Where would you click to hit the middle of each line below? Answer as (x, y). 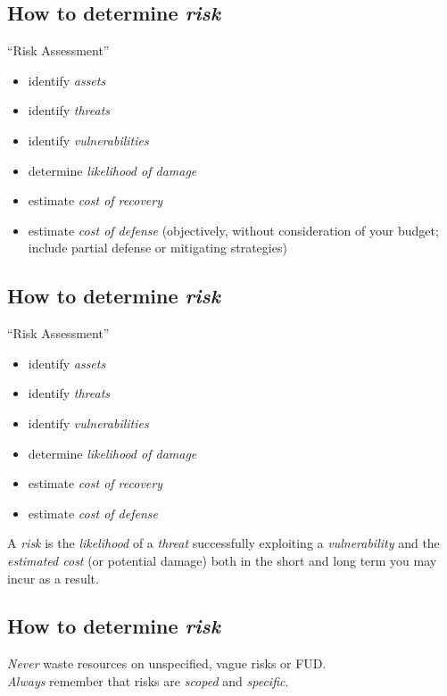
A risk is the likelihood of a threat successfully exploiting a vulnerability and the (223, 543)
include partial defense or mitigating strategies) (157, 248)
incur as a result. (53, 578)
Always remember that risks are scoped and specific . (148, 680)
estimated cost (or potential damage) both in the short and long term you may (222, 560)
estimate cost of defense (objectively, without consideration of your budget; (233, 230)
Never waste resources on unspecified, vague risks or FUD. (167, 663)
